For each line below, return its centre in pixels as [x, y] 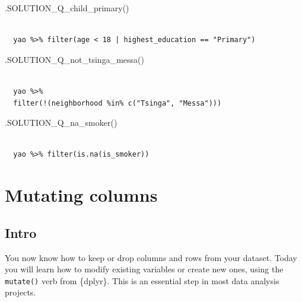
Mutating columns [81, 195]
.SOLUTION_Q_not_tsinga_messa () [74, 59]
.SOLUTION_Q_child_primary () [67, 8]
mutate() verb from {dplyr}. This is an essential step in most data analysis [142, 280]
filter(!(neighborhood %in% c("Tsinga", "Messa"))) [117, 103]
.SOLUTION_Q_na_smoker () [61, 123]
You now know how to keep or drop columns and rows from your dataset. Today [151, 257]
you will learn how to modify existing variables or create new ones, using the [144, 269]
